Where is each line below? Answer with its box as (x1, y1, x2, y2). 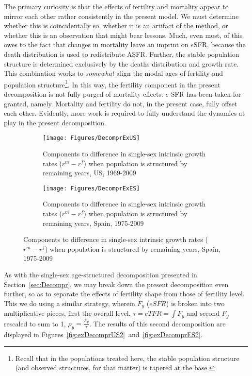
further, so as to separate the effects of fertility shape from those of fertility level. (4, 289, 245, 299)
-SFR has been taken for (169, 89, 241, 99)
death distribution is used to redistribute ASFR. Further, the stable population (4, 49, 239, 59)
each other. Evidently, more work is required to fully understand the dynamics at (4, 108, 245, 118)
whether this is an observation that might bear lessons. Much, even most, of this (4, 30, 243, 40)
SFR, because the (193, 39, 246, 50)
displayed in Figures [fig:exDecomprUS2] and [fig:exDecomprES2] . (4, 329, 203, 340)
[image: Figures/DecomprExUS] (43, 135, 140, 142)
